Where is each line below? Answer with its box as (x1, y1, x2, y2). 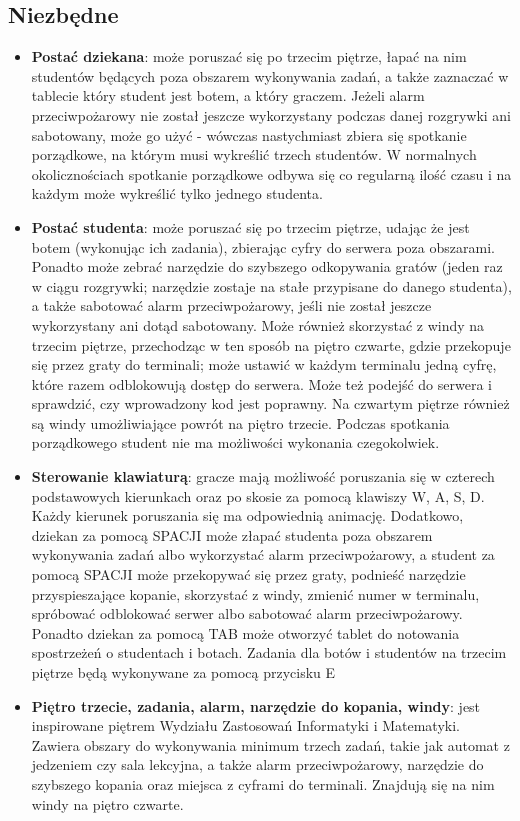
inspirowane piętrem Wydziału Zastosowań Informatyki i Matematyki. (31, 715, 460, 736)
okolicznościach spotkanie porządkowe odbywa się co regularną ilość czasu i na (31, 163, 512, 184)
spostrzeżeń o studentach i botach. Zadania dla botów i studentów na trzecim (31, 642, 507, 663)
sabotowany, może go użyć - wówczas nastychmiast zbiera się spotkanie (31, 124, 467, 145)
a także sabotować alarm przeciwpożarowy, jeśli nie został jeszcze (31, 295, 432, 316)
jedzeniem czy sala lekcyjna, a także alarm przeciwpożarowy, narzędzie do (31, 754, 484, 775)
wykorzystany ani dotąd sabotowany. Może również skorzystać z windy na (31, 314, 485, 335)
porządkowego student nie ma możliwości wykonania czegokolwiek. (31, 432, 440, 453)
